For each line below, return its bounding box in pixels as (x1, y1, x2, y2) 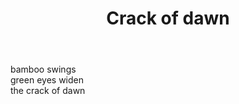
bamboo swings (10, 63, 77, 76)
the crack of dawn (10, 85, 86, 97)
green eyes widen (10, 74, 84, 86)
